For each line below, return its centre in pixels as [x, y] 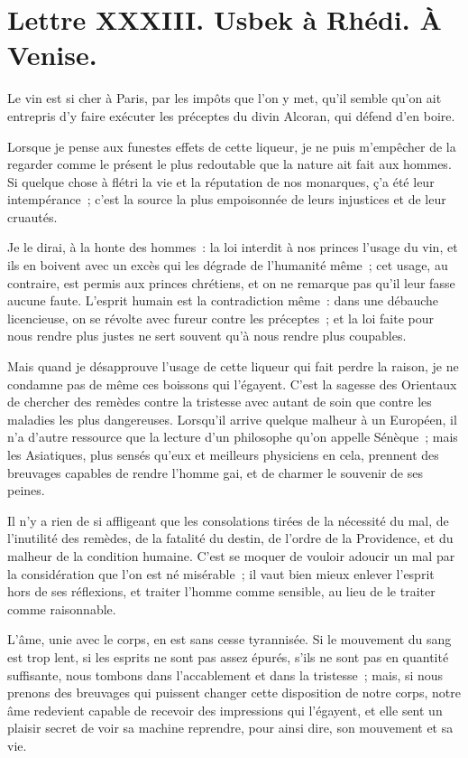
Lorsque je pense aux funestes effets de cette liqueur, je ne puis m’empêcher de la [232, 146]
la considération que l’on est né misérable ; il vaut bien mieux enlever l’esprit [221, 573]
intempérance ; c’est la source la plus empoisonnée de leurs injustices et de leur [227, 199]
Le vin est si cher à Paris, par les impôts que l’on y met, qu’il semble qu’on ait [225, 98]
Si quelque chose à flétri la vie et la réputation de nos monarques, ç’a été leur [221, 181]
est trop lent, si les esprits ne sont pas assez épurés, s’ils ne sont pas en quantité [228, 656]
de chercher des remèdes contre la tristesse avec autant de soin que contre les [220, 402]
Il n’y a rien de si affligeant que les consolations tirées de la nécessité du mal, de [228, 520]
